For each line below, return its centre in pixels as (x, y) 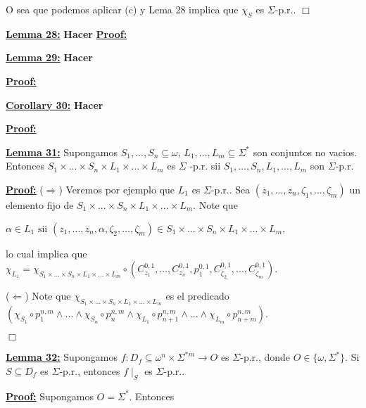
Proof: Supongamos (50, 396)
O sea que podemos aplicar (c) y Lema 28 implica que (122, 9)
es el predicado (197, 296)
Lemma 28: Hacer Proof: (67, 33)
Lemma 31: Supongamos (62, 152)
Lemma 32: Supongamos (62, 357)
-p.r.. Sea (231, 189)
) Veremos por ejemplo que (117, 189)
